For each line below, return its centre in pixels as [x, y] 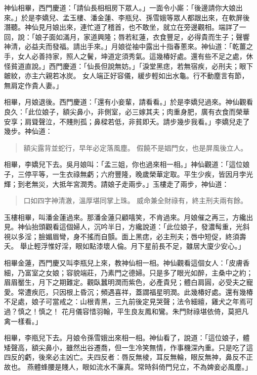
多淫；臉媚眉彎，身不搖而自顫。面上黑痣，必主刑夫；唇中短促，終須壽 [132, 236]
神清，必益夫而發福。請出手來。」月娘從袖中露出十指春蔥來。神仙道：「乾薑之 [128, 46]
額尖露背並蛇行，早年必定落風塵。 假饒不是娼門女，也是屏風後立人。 [135, 147]
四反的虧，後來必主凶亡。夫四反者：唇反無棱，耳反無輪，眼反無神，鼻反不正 [128, 357]
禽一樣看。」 [23, 321]
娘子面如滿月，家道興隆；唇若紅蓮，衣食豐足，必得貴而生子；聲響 [142, 36]
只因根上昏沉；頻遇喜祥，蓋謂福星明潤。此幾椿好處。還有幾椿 [152, 292]
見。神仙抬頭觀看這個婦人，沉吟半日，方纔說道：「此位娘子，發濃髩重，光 [123, 227]
